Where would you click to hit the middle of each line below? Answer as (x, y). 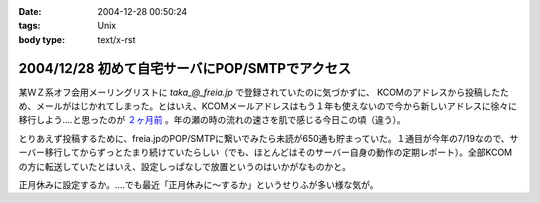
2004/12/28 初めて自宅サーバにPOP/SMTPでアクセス (185, 68)
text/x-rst (116, 39)
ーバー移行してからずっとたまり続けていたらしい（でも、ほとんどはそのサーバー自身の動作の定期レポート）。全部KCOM (265, 152)
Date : (30, 11)
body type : (41, 39)
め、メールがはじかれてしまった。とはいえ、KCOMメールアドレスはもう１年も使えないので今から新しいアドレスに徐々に (268, 106)
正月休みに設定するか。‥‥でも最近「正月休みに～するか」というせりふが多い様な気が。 (198, 185)
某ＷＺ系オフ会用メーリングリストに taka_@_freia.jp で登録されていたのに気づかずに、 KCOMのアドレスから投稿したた (263, 92)
